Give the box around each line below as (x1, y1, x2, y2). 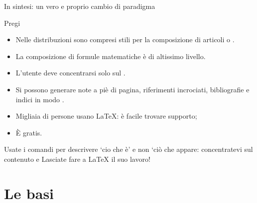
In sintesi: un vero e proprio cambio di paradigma (4, 1, 155, 11)
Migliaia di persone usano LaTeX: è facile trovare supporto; (15, 111, 197, 121)
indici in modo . (15, 94, 64, 104)
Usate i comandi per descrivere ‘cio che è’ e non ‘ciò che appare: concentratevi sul (4, 144, 253, 154)
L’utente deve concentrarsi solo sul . (15, 68, 126, 78)
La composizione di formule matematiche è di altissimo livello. (15, 51, 206, 61)
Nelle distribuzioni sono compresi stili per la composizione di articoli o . (15, 34, 235, 45)
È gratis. (15, 127, 42, 137)
